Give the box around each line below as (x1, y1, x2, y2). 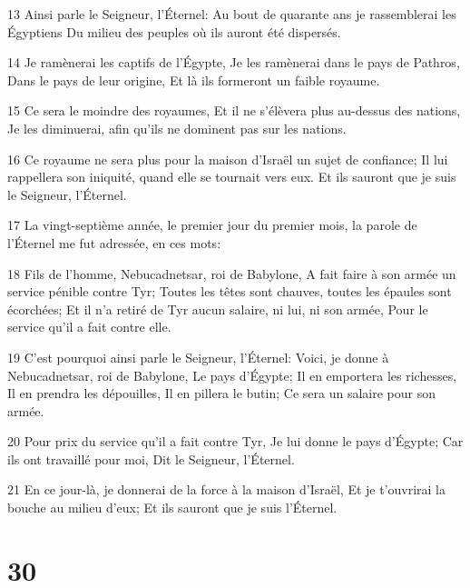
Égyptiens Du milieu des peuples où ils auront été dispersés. (7, 22, 341, 41)
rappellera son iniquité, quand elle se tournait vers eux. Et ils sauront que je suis (7, 167, 456, 186)
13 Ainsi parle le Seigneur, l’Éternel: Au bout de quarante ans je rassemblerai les (7, 5, 456, 23)
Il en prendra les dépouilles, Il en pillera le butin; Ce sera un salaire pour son (7, 384, 436, 403)
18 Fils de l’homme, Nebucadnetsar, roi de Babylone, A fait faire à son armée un (7, 264, 456, 283)
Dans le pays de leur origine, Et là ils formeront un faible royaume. (7, 70, 380, 89)
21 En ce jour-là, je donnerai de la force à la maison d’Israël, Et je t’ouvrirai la (7, 480, 446, 499)
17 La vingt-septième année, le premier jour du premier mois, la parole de (7, 215, 417, 234)
